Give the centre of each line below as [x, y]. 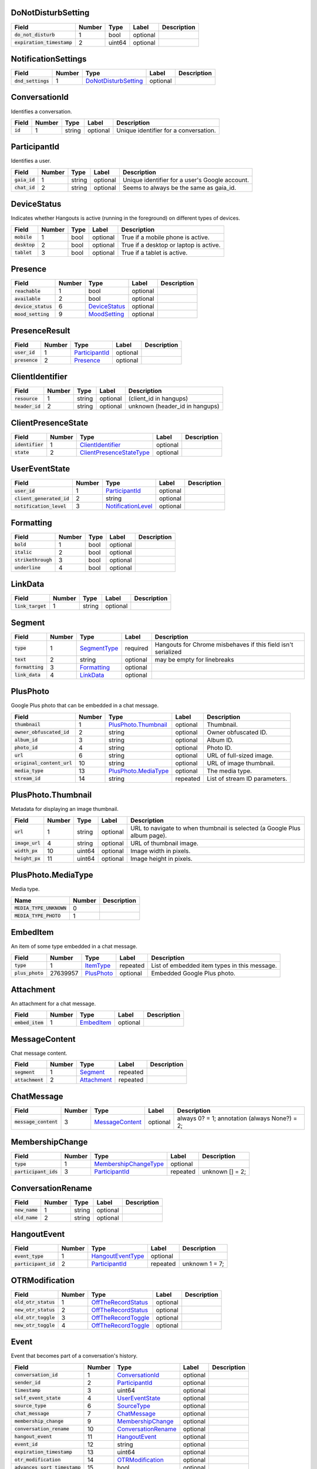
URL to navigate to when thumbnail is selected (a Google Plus [215, 828]
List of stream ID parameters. [247, 779]
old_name [26, 1218]
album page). [149, 836]
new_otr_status [35, 1310]
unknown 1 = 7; [203, 1264]
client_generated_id [42, 499]
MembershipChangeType [129, 1164]
